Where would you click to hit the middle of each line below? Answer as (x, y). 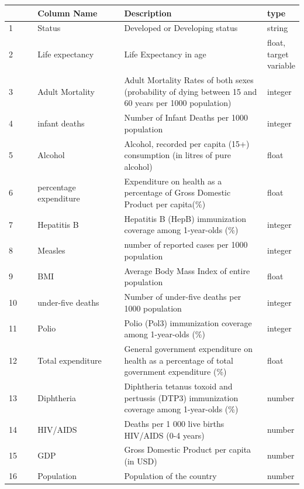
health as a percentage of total (179, 360)
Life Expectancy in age (165, 54)
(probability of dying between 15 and (191, 91)
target (278, 54)
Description (148, 13)
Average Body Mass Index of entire (187, 270)
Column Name (68, 13)
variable (281, 65)
